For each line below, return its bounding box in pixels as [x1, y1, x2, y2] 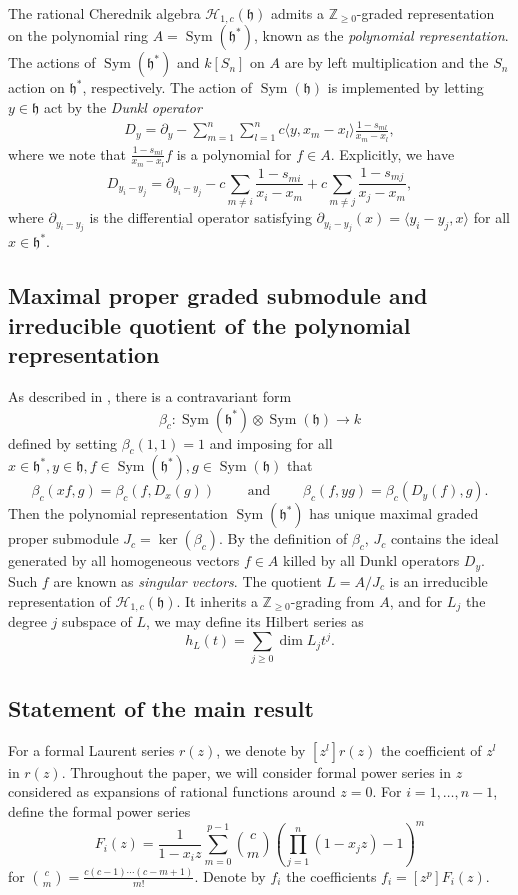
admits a [270, 3, 324, 23]
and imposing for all [209, 432, 333, 453]
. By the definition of [219, 528, 348, 549]
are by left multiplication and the [284, 52, 489, 73]
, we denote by [216, 739, 306, 760]
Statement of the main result [8, 692, 314, 723]
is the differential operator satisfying [89, 207, 312, 228]
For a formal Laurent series [8, 739, 175, 760]
